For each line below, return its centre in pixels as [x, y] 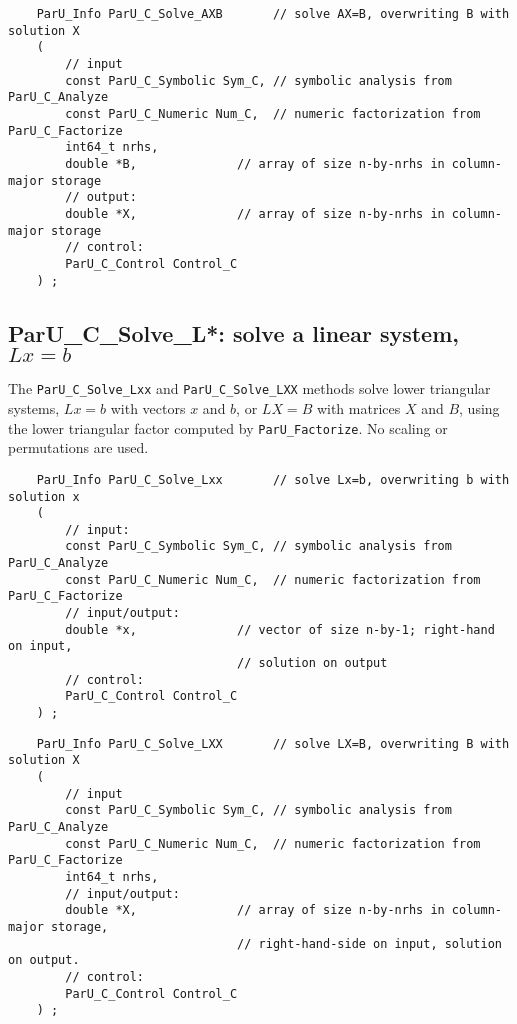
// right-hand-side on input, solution [369, 943]
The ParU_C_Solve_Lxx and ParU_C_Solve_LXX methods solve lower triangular [249, 388]
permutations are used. [78, 447]
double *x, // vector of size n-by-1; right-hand [280, 629]
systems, [34, 408]
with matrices [358, 408]
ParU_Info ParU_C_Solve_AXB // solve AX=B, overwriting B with [273, 14]
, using [479, 408]
